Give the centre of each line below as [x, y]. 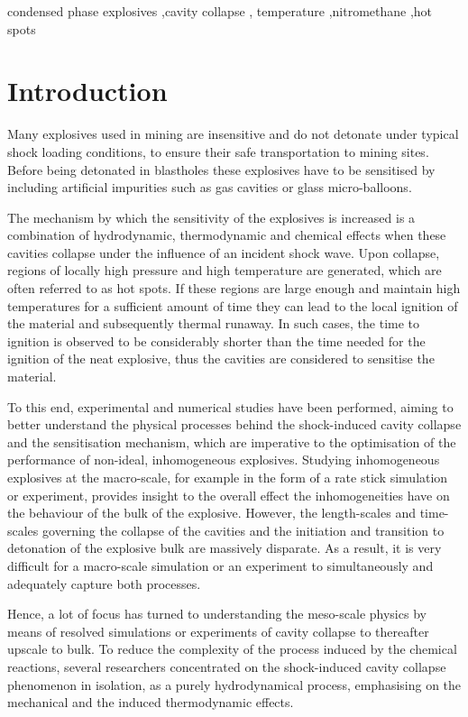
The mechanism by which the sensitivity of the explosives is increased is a [211, 217]
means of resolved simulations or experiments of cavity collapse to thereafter [218, 631]
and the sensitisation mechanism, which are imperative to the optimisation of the [232, 441]
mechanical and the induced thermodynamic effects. [151, 702]
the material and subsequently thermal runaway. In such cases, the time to [214, 323]
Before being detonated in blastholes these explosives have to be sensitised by [221, 169]
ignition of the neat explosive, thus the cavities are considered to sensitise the [221, 358]
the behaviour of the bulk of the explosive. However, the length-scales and [211, 513]
